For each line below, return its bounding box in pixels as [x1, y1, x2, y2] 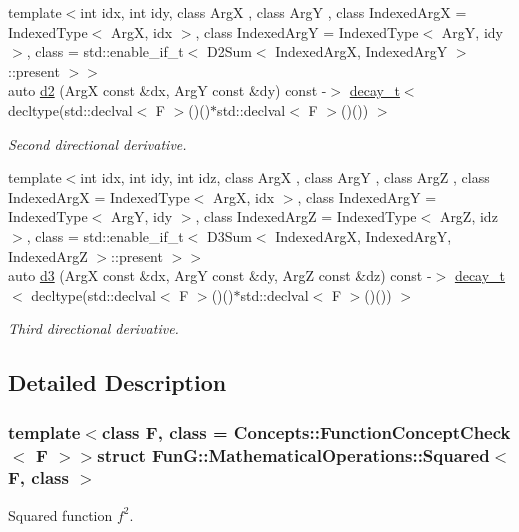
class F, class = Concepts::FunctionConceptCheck [101, 419, 511, 444]
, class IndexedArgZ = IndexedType [195, 206, 417, 227]
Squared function [8, 504, 113, 525]
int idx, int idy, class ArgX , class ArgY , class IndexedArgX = [80, 2, 467, 22]
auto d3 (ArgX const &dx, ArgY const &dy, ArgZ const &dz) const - [8, 265, 432, 286]
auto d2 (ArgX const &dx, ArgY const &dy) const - [8, 80, 327, 101]
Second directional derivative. [8, 133, 187, 154]
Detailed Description [8, 367, 227, 398]
